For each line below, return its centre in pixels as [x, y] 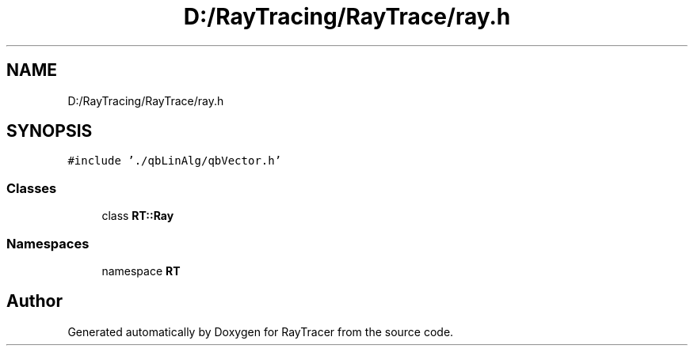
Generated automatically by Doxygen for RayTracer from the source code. [261, 331]
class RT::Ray [138, 216]
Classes [32, 188]
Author [34, 301]
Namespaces [48, 243]
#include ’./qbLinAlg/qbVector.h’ [175, 161]
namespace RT [141, 271]
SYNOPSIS [50, 131]
